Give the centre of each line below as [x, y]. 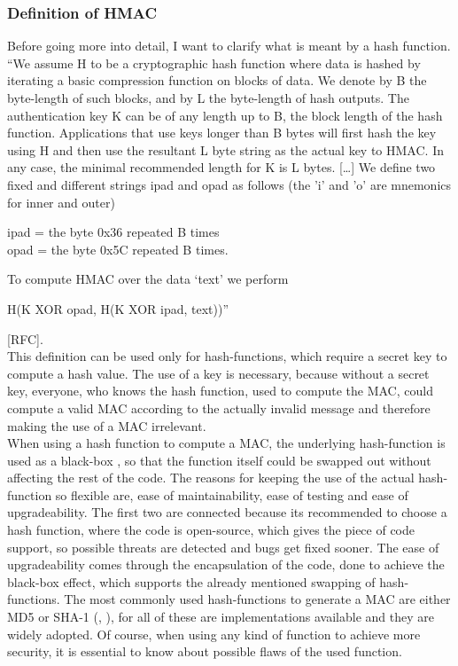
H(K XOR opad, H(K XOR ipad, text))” [118, 308]
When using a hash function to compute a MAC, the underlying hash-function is [226, 443]
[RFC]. [25, 338]
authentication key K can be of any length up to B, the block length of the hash [225, 115]
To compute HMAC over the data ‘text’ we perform [148, 279]
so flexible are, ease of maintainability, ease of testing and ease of [232, 494]
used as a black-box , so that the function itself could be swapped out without [219, 460]
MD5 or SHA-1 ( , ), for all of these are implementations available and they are [221, 617]
